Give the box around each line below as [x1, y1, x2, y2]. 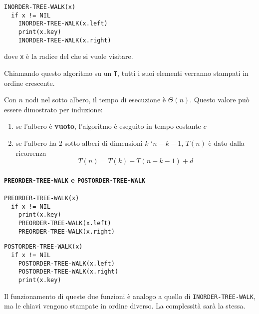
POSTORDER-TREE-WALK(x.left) [18, 260, 115, 267]
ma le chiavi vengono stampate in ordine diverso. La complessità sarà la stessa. [4, 301, 246, 311]
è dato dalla [208, 137, 245, 148]
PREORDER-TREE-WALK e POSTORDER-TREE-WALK [4, 174, 145, 185]
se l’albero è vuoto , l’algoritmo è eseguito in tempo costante [15, 121, 201, 131]
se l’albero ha [15, 137, 57, 148]
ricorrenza [15, 147, 46, 158]
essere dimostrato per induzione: [4, 104, 103, 114]
